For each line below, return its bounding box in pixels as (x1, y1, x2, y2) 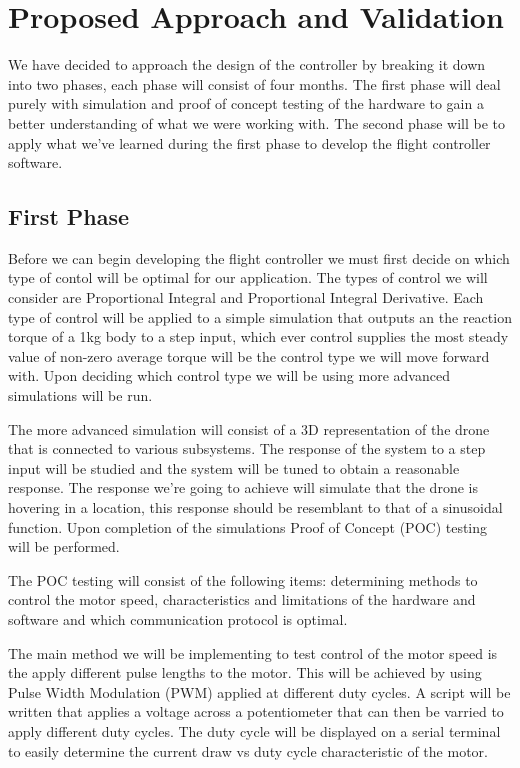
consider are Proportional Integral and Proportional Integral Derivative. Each (8, 287, 484, 308)
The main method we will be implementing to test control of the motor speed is (8, 642, 498, 663)
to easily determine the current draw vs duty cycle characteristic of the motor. (8, 740, 488, 761)
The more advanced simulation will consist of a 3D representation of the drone (8, 418, 490, 439)
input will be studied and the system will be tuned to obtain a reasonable (8, 457, 460, 478)
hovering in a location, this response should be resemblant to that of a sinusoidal (8, 497, 503, 518)
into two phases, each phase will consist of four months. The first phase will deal (8, 73, 501, 94)
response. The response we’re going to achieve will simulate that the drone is (8, 477, 478, 498)
